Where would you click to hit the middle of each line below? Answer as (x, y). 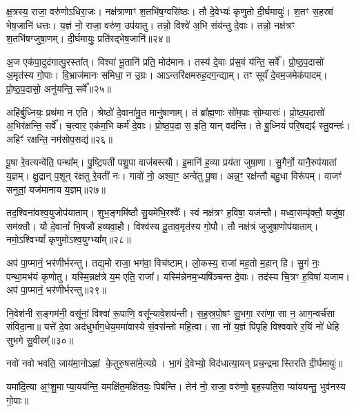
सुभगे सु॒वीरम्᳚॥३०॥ (40, 340)
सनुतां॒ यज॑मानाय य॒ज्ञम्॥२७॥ (56, 189)
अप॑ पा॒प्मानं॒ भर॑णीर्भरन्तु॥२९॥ (56, 290)
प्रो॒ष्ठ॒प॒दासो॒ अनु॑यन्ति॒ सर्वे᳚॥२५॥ (59, 88)
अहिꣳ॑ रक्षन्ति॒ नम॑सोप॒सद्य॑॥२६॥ (59, 138)
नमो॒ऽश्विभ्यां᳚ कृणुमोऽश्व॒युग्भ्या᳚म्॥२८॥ (69, 239)
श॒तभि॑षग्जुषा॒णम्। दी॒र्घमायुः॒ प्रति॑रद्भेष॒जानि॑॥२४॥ (88, 38)
